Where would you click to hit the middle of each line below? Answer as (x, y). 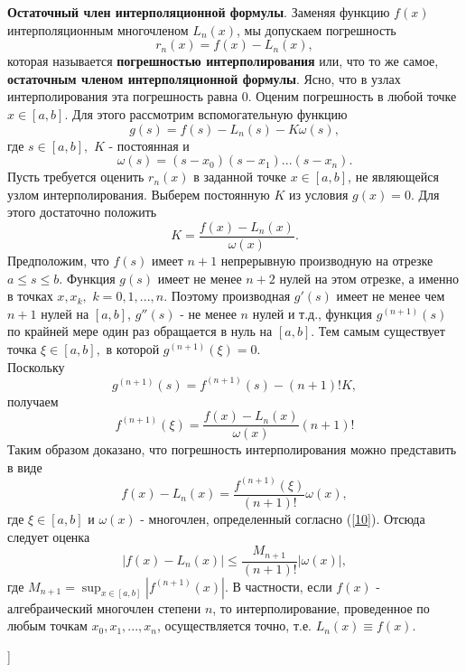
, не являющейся (393, 177)
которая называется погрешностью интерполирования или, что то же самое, (223, 61)
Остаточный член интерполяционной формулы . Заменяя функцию (199, 12)
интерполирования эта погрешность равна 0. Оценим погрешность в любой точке (232, 96)
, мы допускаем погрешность (317, 29)
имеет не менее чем (391, 296)
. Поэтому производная (227, 296)
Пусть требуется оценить (76, 177)
